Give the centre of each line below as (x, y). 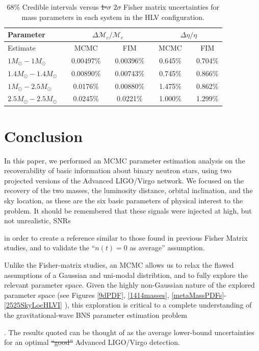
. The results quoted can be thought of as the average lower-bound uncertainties (129, 332)
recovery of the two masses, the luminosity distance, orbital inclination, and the (128, 190)
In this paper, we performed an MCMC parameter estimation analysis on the (125, 160)
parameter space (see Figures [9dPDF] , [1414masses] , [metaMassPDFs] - (115, 295)
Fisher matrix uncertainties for (172, 7)
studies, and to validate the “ (50, 248)
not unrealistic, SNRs (37, 220)
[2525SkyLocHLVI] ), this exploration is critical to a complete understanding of (128, 305)
